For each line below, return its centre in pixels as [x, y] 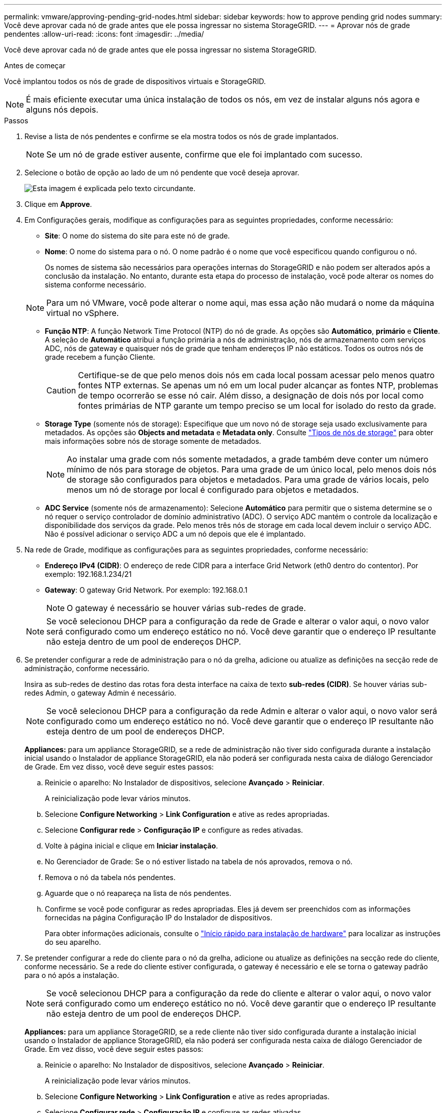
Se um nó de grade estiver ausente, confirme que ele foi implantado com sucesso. [204, 154]
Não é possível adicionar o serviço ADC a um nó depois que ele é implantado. [175, 534]
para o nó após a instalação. [72, 975]
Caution [61, 390]
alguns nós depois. [62, 110]
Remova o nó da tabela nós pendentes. [110, 877]
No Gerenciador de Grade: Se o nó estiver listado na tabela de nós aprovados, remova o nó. [199, 862]
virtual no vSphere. [83, 313]
